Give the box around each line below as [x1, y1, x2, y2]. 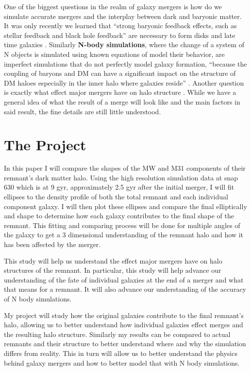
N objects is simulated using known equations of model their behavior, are [4, 49, 225, 59]
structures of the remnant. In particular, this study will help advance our [4, 265, 221, 275]
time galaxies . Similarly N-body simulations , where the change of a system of [4, 39, 245, 50]
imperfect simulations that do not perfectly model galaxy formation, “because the [4, 58, 247, 69]
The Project [4, 135, 86, 155]
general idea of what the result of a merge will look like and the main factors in [4, 96, 240, 106]
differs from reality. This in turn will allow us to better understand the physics [4, 348, 237, 358]
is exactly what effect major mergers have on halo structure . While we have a [4, 87, 236, 97]
